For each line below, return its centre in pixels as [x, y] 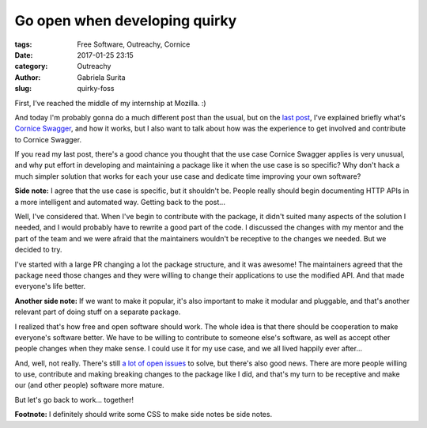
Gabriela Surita [101, 77]
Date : [24, 55]
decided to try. [38, 250]
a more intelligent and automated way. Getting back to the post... [120, 202]
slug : [23, 89]
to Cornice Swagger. [48, 139]
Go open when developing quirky [126, 21]
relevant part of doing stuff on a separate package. [98, 312]
